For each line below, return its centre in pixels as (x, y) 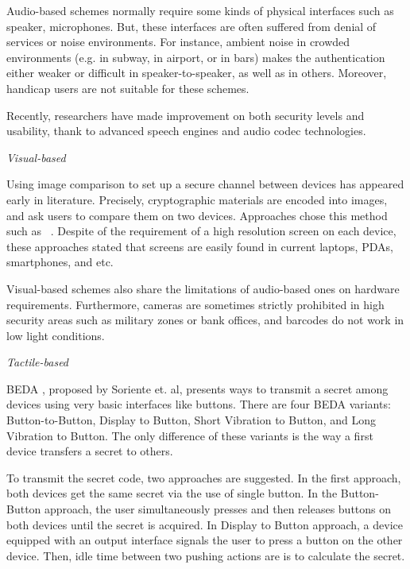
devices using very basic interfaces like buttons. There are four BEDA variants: (199, 404)
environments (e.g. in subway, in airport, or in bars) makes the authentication (196, 57)
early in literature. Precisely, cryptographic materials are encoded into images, (197, 199)
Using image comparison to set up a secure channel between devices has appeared (205, 184)
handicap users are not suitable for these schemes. (128, 88)
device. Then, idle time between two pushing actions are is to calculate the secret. (206, 555)
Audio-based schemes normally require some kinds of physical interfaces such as (200, 10)
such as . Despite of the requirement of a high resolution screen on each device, (201, 231)
